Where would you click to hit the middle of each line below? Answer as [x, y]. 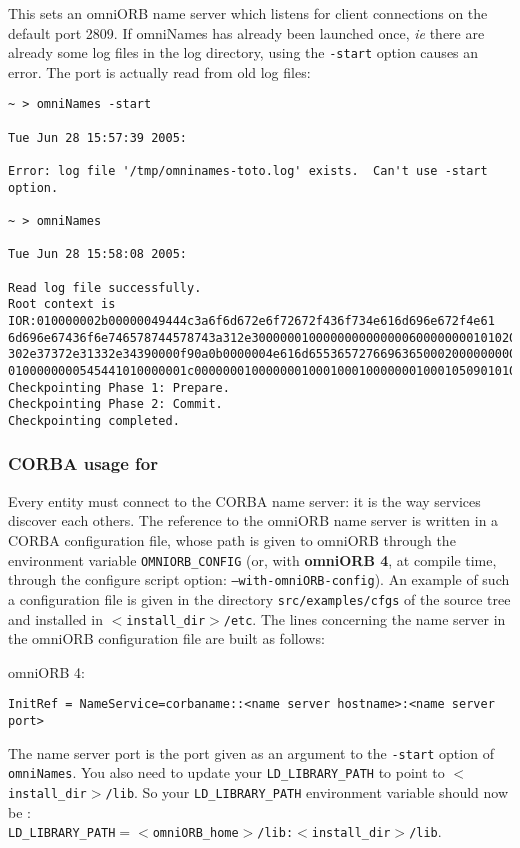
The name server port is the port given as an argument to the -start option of [251, 752]
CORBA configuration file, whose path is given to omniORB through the [232, 539]
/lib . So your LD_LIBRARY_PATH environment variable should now [307, 792]
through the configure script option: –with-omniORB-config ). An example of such [259, 579]
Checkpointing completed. [94, 420]
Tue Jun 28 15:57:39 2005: [97, 137]
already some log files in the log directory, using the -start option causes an [243, 52]
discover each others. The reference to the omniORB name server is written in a [253, 520]
